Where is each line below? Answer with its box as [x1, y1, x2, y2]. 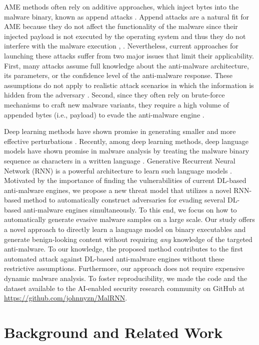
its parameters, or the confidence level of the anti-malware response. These [4, 70, 233, 80]
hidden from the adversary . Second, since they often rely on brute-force [4, 89, 225, 100]
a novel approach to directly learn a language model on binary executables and [4, 224, 246, 234]
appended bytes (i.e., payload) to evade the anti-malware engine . [4, 109, 204, 119]
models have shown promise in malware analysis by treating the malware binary [4, 145, 249, 156]
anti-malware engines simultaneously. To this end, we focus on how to [23, 204, 237, 214]
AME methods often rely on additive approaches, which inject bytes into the [4, 1, 239, 11]
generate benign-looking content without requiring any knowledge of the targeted [4, 233, 252, 244]
